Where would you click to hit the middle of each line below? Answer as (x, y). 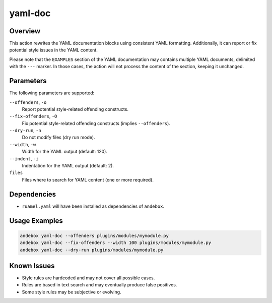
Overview (25, 31)
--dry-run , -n (25, 131)
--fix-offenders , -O (33, 116)
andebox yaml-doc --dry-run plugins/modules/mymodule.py (92, 250)
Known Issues (32, 265)
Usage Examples (36, 221)
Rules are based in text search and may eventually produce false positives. (99, 285)
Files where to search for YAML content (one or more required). (88, 179)
